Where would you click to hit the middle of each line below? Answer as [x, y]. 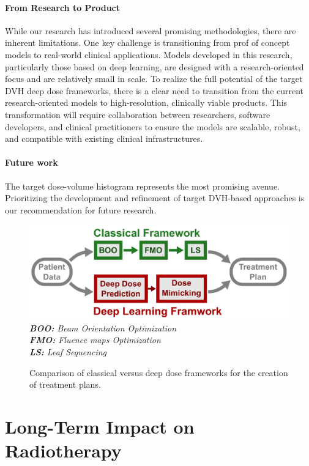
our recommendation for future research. [81, 209]
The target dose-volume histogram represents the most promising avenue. [142, 186]
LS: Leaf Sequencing [68, 351]
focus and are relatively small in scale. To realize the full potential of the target [154, 79]
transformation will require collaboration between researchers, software [138, 114]
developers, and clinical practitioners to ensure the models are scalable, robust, [153, 126]
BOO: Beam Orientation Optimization [103, 327]
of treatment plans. [65, 384]
